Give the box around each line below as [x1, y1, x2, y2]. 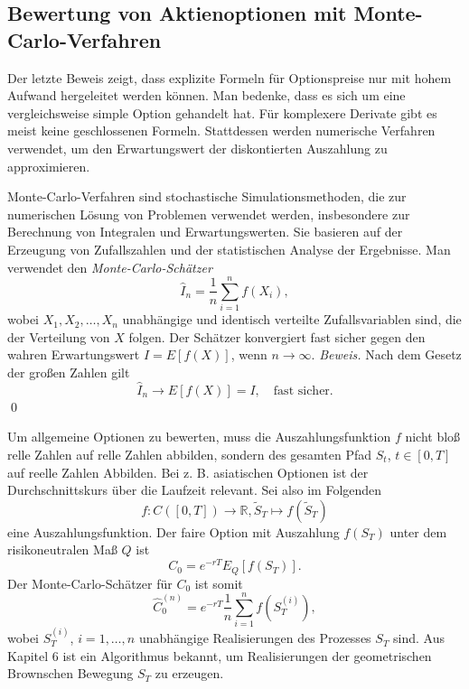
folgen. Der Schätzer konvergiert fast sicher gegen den [128, 327, 426, 346]
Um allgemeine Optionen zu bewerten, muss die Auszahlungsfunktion [7, 427, 391, 446]
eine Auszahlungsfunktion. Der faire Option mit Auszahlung [7, 522, 340, 541]
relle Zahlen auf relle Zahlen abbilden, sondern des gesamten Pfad [7, 445, 372, 464]
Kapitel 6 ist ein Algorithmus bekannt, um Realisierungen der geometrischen [7, 646, 432, 665]
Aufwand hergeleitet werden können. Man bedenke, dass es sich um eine [7, 86, 406, 105]
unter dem [389, 522, 447, 541]
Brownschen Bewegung [7, 664, 134, 683]
